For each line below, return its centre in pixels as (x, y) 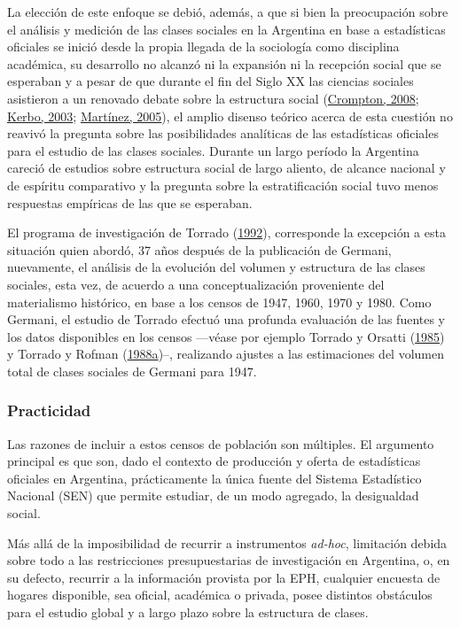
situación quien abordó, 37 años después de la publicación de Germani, (199, 249)
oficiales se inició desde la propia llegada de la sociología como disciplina (203, 46)
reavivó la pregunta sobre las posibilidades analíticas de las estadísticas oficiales (223, 133)
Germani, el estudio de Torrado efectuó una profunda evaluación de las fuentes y (226, 319)
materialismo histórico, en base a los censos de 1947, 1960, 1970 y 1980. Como (219, 302)
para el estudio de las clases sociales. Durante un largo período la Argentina (213, 150)
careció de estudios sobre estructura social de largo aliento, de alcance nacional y (226, 168)
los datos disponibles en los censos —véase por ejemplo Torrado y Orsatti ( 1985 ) (226, 336)
